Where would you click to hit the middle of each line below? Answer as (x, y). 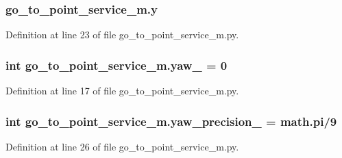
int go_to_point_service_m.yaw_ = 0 (117, 65)
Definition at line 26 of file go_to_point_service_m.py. (122, 146)
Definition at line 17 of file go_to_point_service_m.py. (122, 91)
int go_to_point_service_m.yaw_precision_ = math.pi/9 (171, 121)
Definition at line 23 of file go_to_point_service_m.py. (122, 35)
